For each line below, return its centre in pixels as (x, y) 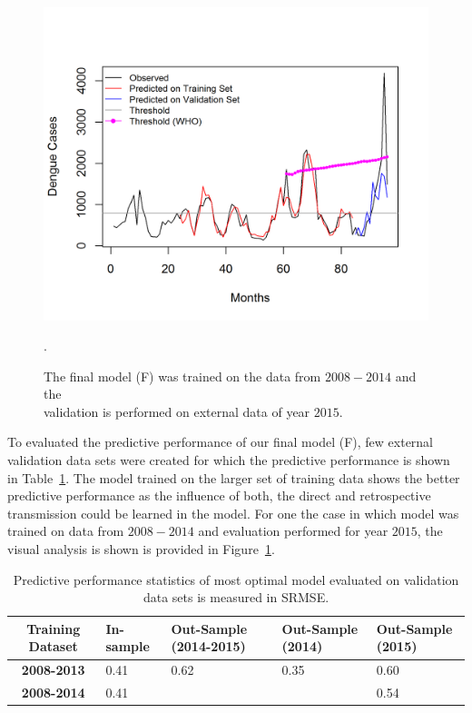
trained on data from (66, 531)
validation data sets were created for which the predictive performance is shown (229, 460)
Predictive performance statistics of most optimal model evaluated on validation (236, 579)
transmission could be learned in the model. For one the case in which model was (233, 513)
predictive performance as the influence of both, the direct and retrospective (219, 495)
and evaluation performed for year (293, 531)
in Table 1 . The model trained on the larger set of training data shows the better (234, 477)
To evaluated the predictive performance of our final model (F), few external (221, 442)
